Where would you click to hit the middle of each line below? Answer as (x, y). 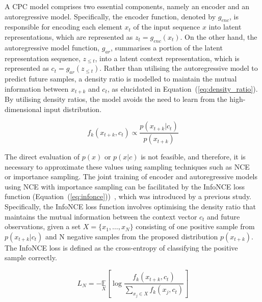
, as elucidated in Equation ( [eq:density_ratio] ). (182, 88)
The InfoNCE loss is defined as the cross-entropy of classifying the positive (121, 247)
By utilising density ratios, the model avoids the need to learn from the (116, 99)
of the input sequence (167, 27)
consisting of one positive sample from (195, 226)
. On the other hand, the (219, 36)
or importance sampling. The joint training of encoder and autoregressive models (131, 176)
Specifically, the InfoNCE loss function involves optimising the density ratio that (130, 207)
